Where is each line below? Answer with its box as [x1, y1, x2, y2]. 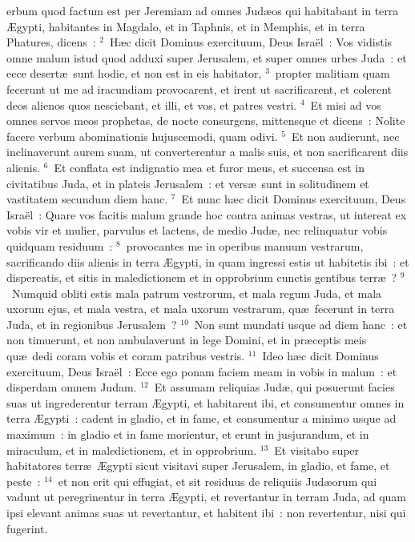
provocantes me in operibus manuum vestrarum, [126, 237, 364, 254]
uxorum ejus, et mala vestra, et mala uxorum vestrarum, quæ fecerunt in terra [6, 300, 395, 317]
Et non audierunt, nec [291, 127, 400, 144]
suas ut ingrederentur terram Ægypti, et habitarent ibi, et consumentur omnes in [6, 394, 405, 411]
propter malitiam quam [275, 65, 390, 82]
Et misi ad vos [310, 96, 381, 113]
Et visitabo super [274, 441, 360, 458]
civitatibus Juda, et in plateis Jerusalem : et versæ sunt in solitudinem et [6, 175, 369, 191]
